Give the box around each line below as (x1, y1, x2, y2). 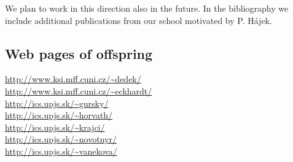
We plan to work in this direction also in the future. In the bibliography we (5, 2, 289, 14)
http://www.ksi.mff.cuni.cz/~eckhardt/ (5, 84, 152, 97)
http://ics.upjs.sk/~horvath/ (5, 109, 112, 121)
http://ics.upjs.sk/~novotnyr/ (5, 133, 117, 145)
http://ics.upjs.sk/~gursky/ (5, 96, 109, 109)
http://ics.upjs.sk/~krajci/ (5, 120, 105, 133)
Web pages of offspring (5, 44, 153, 63)
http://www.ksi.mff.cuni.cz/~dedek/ (5, 72, 141, 85)
